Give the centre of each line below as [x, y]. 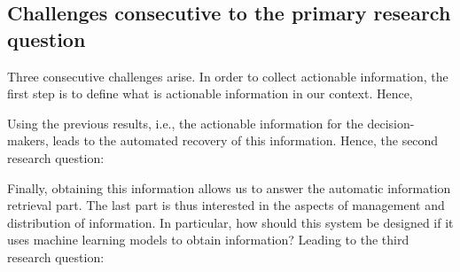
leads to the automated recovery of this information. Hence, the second [246, 140]
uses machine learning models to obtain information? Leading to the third [208, 240]
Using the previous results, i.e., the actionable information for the [185, 123]
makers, [28, 140]
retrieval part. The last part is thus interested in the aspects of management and [226, 205]
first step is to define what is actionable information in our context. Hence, [210, 93]
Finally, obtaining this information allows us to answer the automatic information [229, 187]
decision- [391, 123]
